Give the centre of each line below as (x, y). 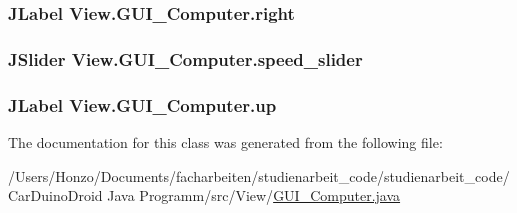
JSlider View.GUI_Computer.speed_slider (185, 58)
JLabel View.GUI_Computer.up (142, 104)
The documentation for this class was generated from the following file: (225, 141)
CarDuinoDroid (55, 195)
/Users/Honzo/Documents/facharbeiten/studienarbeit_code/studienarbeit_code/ (259, 175)
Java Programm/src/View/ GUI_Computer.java (254, 195)
